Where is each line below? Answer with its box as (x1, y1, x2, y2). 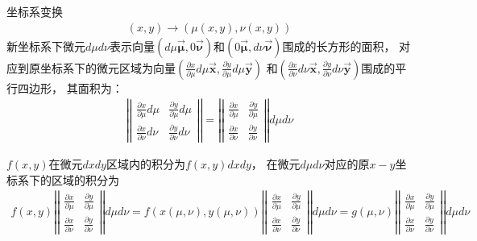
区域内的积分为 (106, 155, 185, 172)
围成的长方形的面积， (282, 37, 396, 54)
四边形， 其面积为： (17, 79, 123, 96)
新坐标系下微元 (6, 37, 85, 54)
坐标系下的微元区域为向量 (39, 59, 176, 76)
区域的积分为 (51, 171, 119, 188)
